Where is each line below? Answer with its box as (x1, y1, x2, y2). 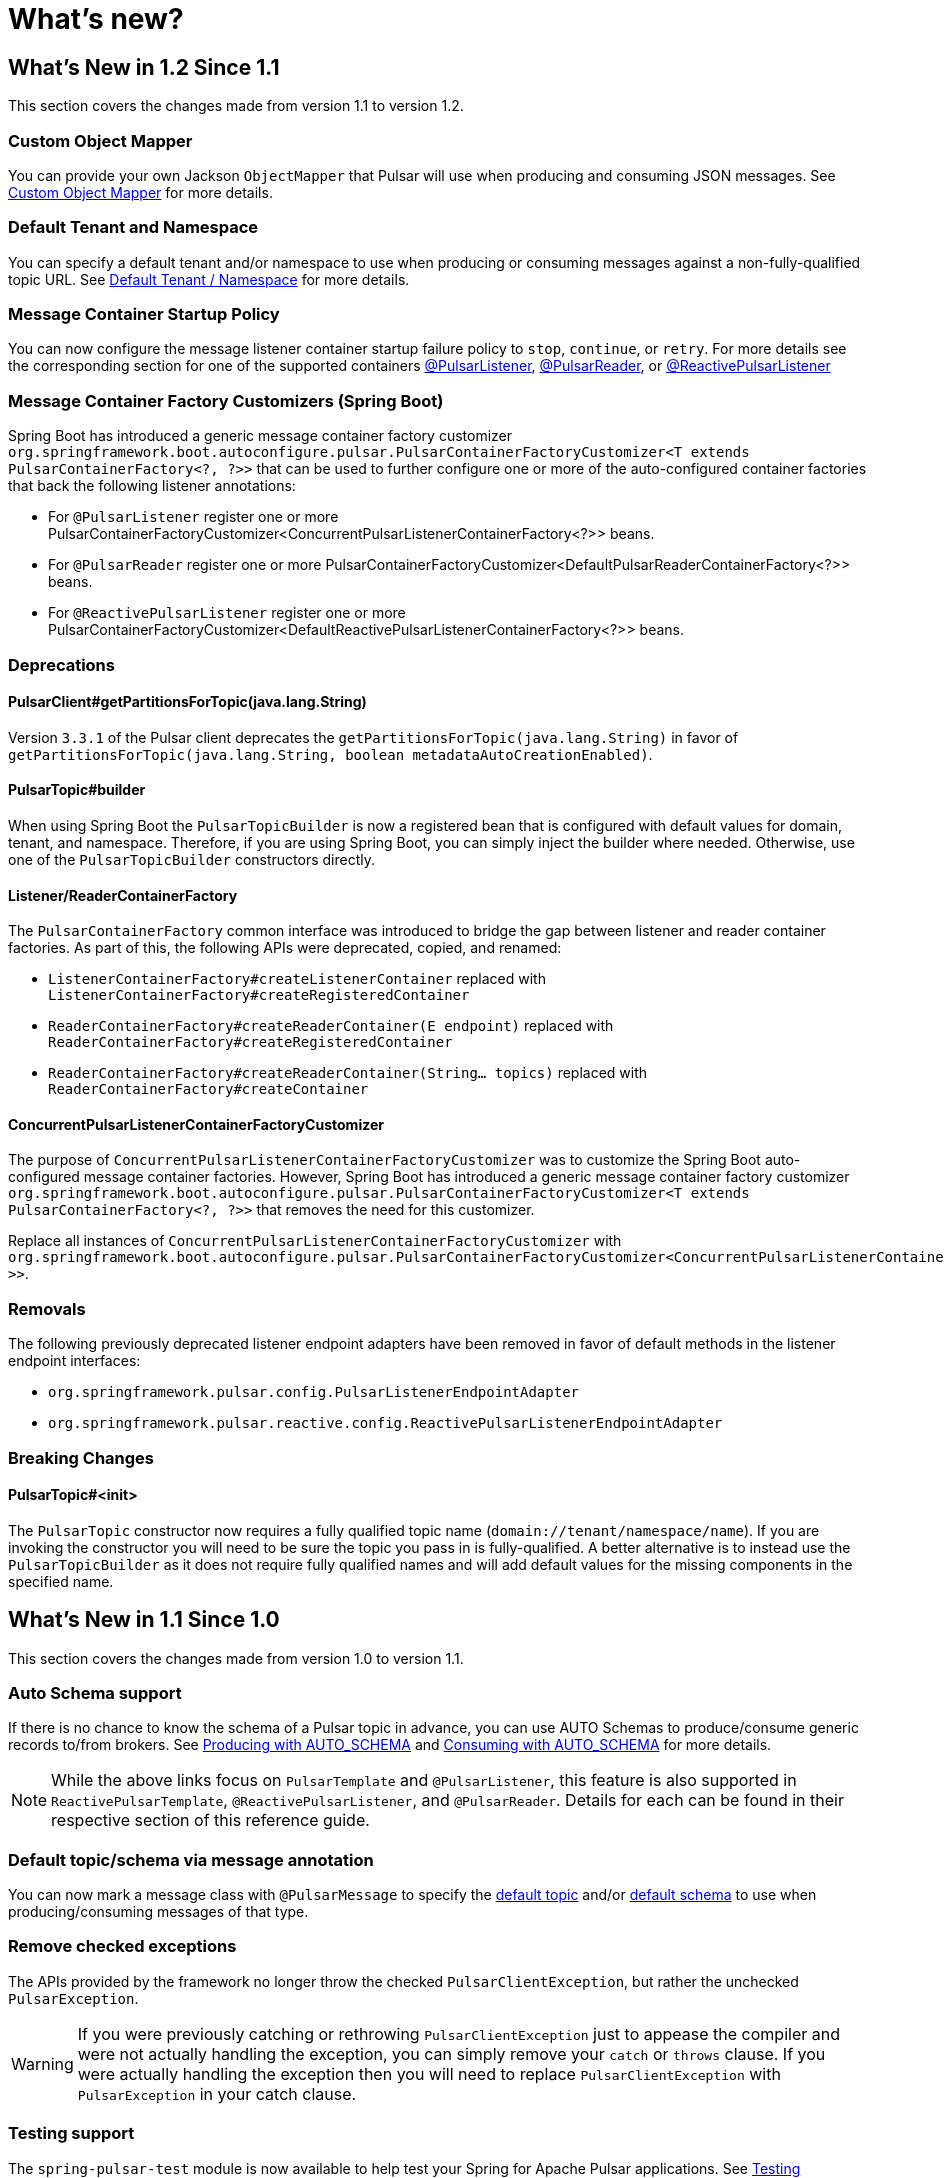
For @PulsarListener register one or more (48, 508, 339, 526)
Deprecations (8, 654, 115, 675)
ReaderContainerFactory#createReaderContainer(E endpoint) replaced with (48, 1017, 614, 1035)
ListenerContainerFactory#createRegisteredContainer (48, 987, 470, 1004)
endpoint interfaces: (8, 1352, 141, 1370)
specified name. (8, 1572, 114, 1590)
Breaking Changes (8, 1447, 155, 1468)
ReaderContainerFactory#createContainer (48, 1081, 369, 1098)
